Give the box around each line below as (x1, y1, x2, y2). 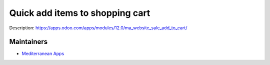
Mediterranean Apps (21, 51, 64, 57)
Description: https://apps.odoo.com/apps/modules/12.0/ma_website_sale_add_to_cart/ (9, 25, 187, 31)
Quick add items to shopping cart (9, 7, 150, 18)
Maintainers (9, 38, 48, 46)
